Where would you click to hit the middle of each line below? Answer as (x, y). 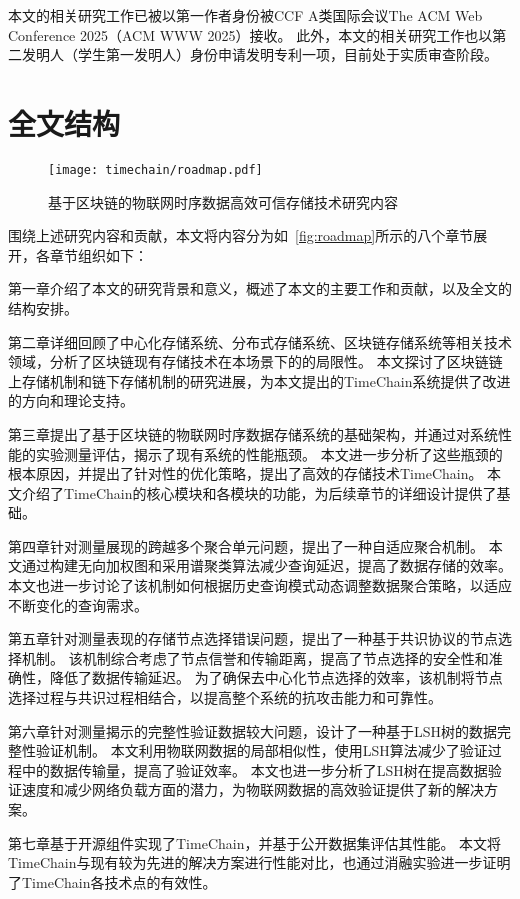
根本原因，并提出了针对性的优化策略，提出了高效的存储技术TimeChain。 (245, 473)
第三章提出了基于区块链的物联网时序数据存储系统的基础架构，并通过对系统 (253, 433)
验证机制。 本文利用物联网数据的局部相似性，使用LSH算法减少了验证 (261, 750)
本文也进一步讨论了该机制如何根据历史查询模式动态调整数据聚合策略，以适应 (260, 585)
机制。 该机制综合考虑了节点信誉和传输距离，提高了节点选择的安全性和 (255, 657)
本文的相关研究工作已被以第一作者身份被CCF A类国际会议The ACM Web (245, 15)
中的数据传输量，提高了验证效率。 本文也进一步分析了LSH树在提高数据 (254, 769)
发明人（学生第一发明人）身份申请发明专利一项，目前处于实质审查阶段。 (259, 54)
